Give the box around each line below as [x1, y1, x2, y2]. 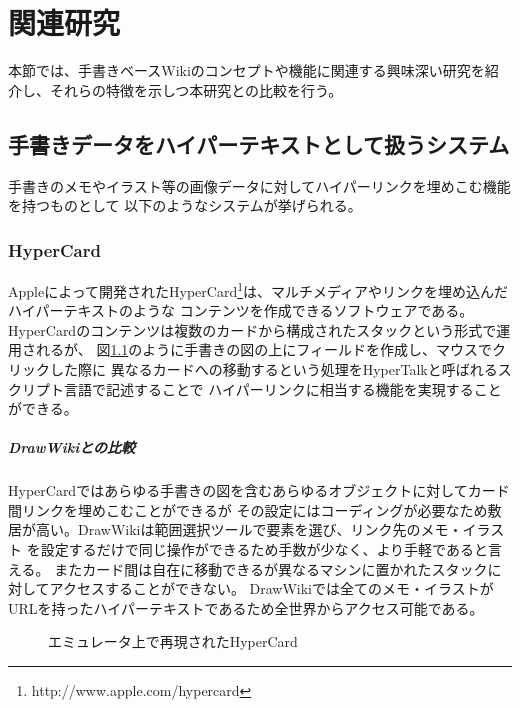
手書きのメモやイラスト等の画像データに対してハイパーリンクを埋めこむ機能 [8, 175, 511, 196]
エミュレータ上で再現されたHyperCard [48, 631, 298, 652]
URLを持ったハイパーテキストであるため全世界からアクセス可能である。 [8, 597, 484, 618]
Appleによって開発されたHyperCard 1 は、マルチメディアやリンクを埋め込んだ [8, 277, 509, 301]
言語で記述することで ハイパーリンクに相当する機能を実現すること [63, 378, 502, 399]
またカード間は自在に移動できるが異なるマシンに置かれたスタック [54, 558, 488, 579]
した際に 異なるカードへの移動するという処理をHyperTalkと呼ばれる [49, 358, 498, 379]
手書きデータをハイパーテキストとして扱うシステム [8, 128, 510, 159]
